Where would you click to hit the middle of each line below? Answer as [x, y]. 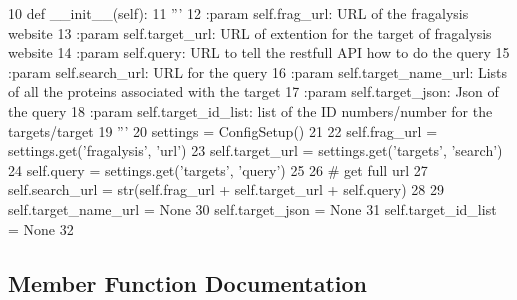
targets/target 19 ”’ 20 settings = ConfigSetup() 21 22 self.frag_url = [223, 130]
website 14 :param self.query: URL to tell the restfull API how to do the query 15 [259, 52]
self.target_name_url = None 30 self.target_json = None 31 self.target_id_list [252, 208]
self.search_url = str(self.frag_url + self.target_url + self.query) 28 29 [226, 189]
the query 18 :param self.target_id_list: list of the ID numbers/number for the [250, 110]
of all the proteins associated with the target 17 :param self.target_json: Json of [253, 91]
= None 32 [41, 228]
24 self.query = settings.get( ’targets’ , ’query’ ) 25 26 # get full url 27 [218, 169]
